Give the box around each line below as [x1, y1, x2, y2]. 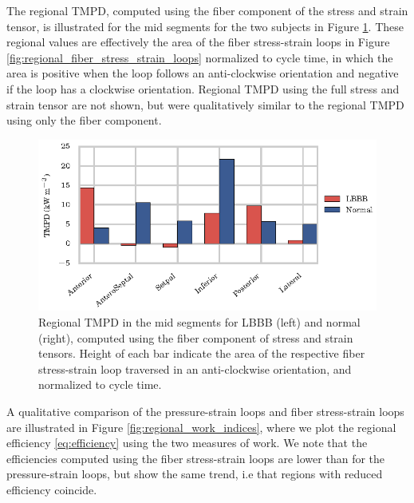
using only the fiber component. [6, 112, 162, 129]
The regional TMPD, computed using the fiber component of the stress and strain [6, 2, 408, 18]
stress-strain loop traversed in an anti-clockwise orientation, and [38, 360, 352, 377]
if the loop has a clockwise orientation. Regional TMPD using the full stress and [6, 80, 400, 97]
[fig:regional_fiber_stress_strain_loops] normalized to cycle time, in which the [6, 49, 393, 65]
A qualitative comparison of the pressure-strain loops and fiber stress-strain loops [6, 402, 404, 419]
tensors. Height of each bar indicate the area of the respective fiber [38, 345, 365, 362]
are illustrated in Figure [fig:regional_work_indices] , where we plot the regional [6, 418, 396, 435]
